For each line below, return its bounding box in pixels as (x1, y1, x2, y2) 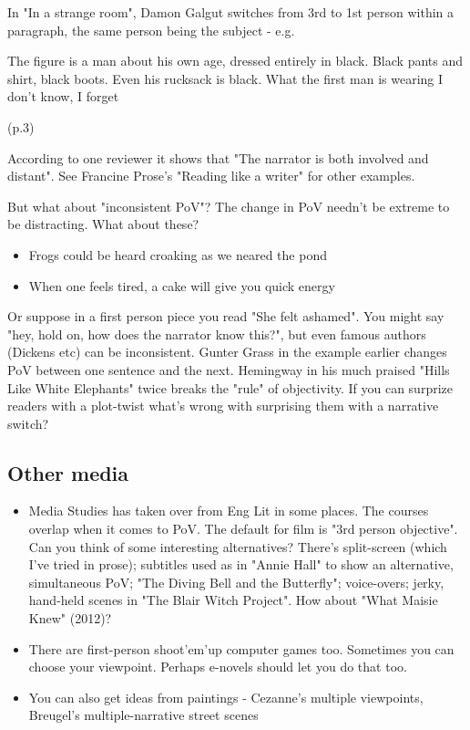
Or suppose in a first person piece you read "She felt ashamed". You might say (7, 307, 444, 326)
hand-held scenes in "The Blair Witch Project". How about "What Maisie (28, 590, 438, 610)
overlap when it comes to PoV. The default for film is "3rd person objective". (28, 519, 458, 538)
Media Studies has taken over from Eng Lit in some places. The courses (28, 501, 429, 520)
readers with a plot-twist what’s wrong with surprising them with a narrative (7, 396, 439, 415)
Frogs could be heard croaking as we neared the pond (28, 245, 327, 264)
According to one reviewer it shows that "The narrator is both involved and (7, 148, 429, 167)
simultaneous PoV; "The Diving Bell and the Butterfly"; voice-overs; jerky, (28, 572, 444, 591)
